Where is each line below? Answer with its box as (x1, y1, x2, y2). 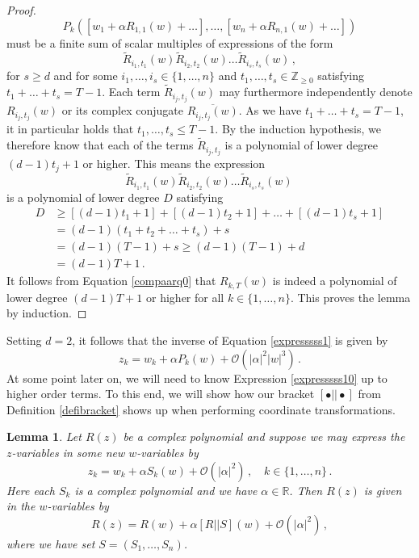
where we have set (6, 535, 95, 552)
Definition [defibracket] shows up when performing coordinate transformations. (6, 401, 396, 417)
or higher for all (146, 288, 224, 305)
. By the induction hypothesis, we (215, 120, 382, 137)
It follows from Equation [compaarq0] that (6, 272, 216, 289)
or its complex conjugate (61, 102, 184, 119)
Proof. (6, 2, 36, 18)
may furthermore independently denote (219, 83, 413, 100)
